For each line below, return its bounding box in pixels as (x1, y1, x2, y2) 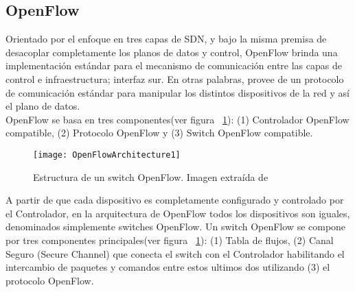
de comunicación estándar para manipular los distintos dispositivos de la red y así (5, 85, 350, 99)
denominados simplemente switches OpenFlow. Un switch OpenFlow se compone (5, 219, 346, 234)
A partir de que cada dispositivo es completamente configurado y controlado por (5, 193, 344, 207)
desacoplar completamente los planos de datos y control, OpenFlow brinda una (5, 45, 338, 59)
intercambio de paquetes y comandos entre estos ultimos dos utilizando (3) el (5, 260, 330, 274)
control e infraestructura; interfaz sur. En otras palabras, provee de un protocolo (5, 71, 344, 86)
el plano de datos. (5, 99, 80, 113)
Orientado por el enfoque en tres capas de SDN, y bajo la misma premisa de (5, 32, 327, 46)
